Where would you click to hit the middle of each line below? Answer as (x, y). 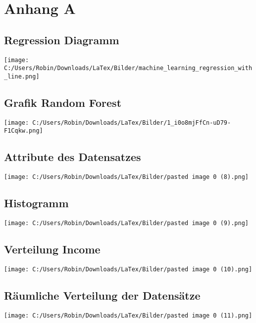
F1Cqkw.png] (24, 131)
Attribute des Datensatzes (73, 157)
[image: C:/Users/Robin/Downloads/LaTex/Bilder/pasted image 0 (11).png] (128, 315)
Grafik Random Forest (63, 102)
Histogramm (36, 203)
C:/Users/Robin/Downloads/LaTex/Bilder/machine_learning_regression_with (128, 68)
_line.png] (22, 76)
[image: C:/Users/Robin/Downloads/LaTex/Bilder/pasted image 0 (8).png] (126, 177)
